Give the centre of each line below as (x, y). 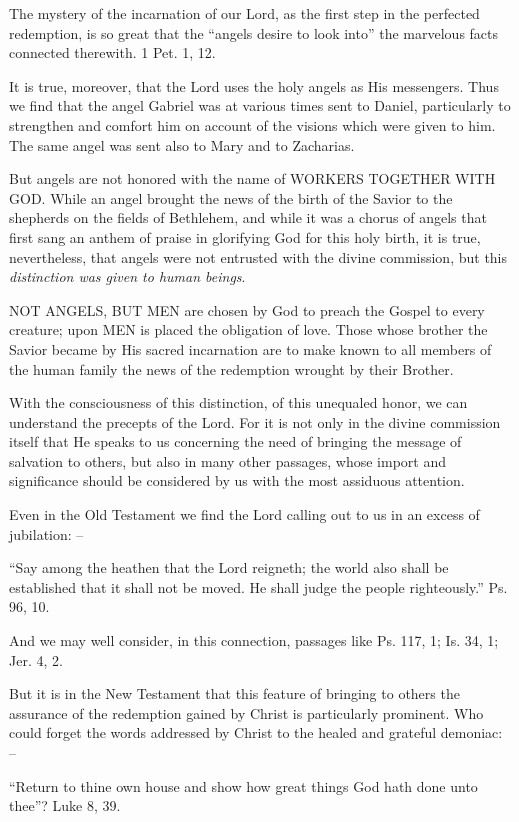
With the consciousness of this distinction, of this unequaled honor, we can (238, 402)
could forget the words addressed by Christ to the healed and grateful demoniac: (256, 732)
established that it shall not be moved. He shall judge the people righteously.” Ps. (258, 586)
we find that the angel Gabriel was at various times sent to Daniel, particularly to (260, 105)
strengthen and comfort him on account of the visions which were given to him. (252, 124)
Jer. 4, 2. (36, 659)
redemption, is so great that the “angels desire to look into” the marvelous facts (254, 32)
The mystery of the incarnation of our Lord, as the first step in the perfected (244, 13)
